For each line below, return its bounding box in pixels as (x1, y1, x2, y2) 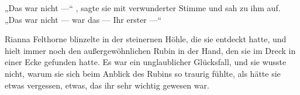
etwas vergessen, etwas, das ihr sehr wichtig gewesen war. (5, 79, 209, 91)
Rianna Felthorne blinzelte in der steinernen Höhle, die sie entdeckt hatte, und (5, 33, 287, 45)
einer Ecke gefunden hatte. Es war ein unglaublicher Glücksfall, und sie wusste (5, 56, 287, 68)
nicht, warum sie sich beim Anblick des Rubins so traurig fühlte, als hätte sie (5, 67, 281, 79)
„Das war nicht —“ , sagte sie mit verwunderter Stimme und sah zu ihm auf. (5, 2, 281, 13)
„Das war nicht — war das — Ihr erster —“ (5, 13, 162, 25)
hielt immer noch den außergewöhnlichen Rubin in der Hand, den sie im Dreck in (5, 44, 296, 56)
